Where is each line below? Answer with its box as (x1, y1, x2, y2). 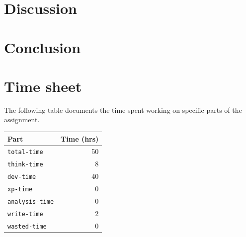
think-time (7, 161, 43, 168)
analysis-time (7, 198, 54, 206)
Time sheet (4, 76, 82, 96)
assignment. (4, 114, 40, 125)
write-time (7, 210, 43, 218)
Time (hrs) (61, 133, 99, 144)
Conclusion (4, 37, 81, 57)
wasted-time (7, 223, 47, 230)
